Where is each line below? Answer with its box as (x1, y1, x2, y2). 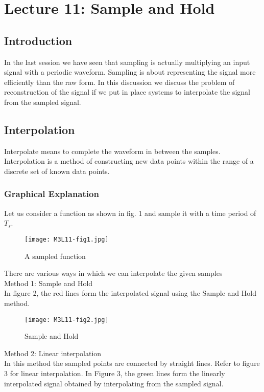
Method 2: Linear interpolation (4, 347, 102, 358)
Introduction (4, 32, 73, 48)
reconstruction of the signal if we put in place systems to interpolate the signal (4, 86, 251, 97)
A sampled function (25, 250, 86, 261)
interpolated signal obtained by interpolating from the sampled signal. (4, 378, 224, 388)
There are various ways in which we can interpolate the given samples (4, 268, 223, 278)
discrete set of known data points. (4, 165, 110, 176)
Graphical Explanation (4, 187, 99, 200)
